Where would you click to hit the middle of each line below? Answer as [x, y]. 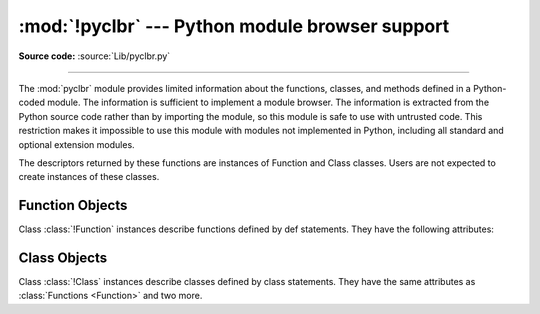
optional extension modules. [76, 144]
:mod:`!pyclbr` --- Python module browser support [234, 26]
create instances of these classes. [89, 177]
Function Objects [73, 205]
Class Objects [63, 258]
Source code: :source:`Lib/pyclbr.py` [94, 56]
